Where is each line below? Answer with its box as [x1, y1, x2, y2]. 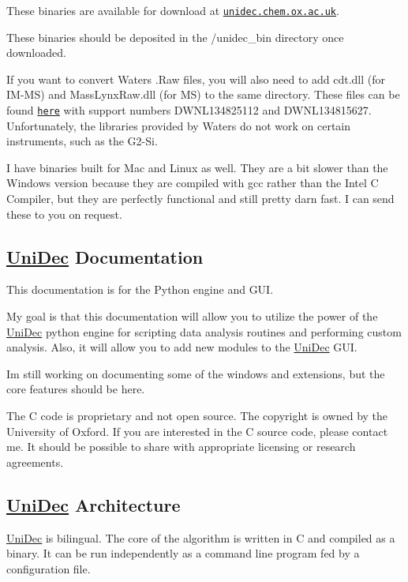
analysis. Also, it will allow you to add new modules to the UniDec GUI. [6, 339, 357, 355]
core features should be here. [6, 381, 145, 397]
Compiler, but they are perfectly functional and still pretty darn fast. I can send [6, 190, 395, 207]
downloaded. [6, 44, 66, 61]
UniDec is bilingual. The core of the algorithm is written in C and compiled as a [6, 529, 395, 546]
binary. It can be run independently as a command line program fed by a [6, 545, 360, 561]
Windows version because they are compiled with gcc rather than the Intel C [6, 175, 379, 191]
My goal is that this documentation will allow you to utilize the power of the [6, 308, 378, 325]
